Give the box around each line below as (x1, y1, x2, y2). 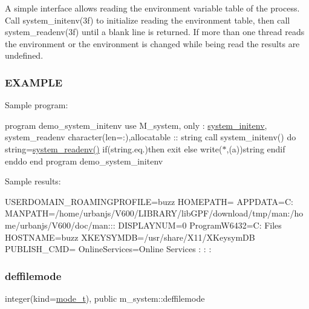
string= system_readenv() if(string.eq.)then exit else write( (5, 142, 223, 155)
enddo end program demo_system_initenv (5, 154, 163, 167)
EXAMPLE (5, 74, 63, 89)
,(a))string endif (226, 142, 285, 155)
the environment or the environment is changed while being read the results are (5, 37, 300, 50)
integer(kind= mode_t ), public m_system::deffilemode (5, 291, 205, 304)
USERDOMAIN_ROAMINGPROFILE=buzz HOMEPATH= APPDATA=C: (5, 195, 293, 207)
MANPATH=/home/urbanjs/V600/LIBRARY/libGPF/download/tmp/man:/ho (5, 207, 304, 220)
